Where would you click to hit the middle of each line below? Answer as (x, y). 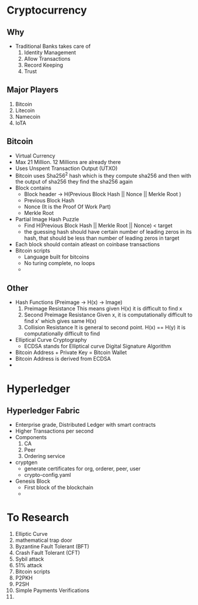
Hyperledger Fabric (43, 411)
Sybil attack (29, 559)
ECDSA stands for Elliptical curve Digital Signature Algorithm (98, 346)
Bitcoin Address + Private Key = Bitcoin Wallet (71, 352)
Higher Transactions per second (54, 431)
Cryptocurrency (47, 10)
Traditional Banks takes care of (53, 46)
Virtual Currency (35, 156)
